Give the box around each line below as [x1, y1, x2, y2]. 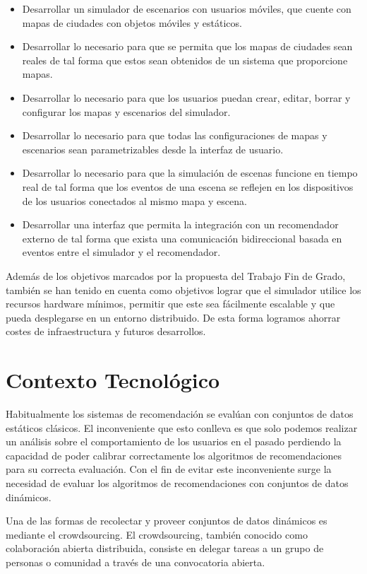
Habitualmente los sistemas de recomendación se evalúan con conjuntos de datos [6, 406, 354, 421]
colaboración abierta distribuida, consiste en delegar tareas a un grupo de [6, 541, 324, 556]
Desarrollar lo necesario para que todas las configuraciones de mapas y [22, 128, 327, 143]
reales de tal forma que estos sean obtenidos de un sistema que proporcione [22, 52, 348, 67]
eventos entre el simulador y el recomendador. [22, 245, 221, 259]
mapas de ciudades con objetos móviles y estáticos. [22, 15, 242, 30]
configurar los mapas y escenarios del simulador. [22, 104, 231, 119]
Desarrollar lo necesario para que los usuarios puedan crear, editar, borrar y [22, 90, 351, 105]
